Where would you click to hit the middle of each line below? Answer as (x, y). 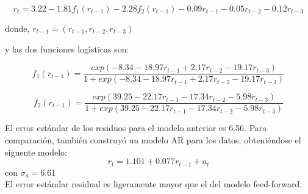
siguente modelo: (36, 152)
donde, (17, 28)
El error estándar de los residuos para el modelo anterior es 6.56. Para (136, 128)
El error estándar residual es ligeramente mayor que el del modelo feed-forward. (154, 184)
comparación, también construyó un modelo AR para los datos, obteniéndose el (153, 139)
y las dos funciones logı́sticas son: (67, 48)
